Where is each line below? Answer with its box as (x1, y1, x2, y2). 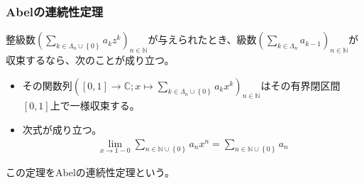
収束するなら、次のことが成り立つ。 (6, 53, 175, 67)
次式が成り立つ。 (22, 122, 102, 136)
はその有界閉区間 (260, 77, 341, 92)
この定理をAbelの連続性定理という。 (6, 165, 175, 180)
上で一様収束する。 (50, 98, 140, 113)
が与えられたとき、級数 (148, 32, 257, 47)
